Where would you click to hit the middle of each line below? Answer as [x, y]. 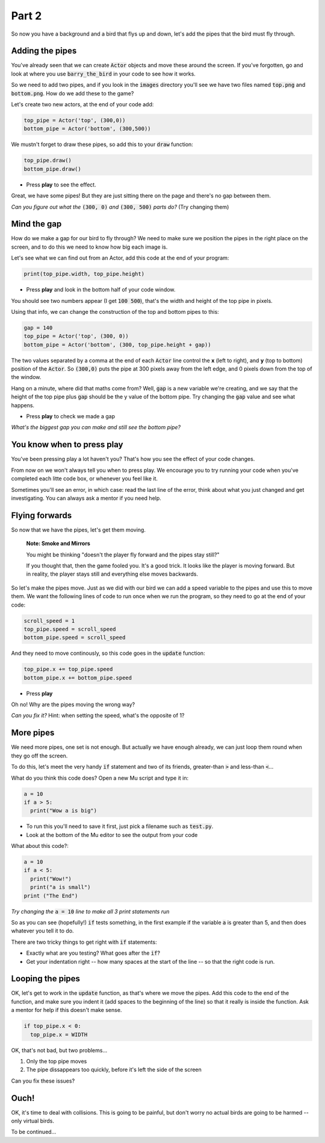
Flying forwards [42, 515]
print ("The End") [51, 896]
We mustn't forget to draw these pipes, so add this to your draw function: [102, 144]
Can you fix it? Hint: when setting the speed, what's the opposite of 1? [98, 716]
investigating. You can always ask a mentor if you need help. [86, 498]
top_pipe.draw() [48, 161]
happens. [23, 405]
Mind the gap [36, 224]
